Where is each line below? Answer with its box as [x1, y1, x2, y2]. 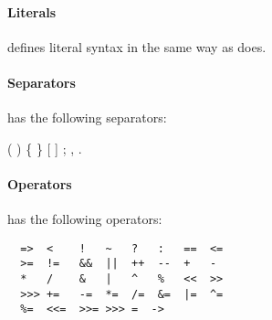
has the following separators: [7, 108, 167, 127]
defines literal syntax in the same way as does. [7, 37, 267, 56]
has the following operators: [7, 209, 162, 229]
